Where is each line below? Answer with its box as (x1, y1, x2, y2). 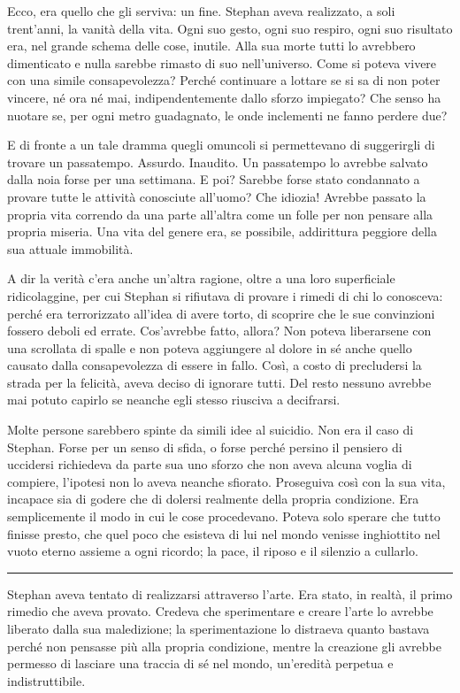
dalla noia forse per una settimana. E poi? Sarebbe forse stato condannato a (7, 170, 420, 189)
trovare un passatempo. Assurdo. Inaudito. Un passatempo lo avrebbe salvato (7, 152, 428, 171)
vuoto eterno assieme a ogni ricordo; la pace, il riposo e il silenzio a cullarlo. (7, 542, 418, 560)
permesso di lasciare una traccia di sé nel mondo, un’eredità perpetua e (7, 654, 394, 673)
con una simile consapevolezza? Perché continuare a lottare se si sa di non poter (7, 71, 441, 89)
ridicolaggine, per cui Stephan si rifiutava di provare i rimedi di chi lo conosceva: (7, 286, 443, 304)
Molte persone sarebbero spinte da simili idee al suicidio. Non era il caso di (7, 420, 414, 439)
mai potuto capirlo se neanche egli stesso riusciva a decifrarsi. (7, 390, 341, 409)
